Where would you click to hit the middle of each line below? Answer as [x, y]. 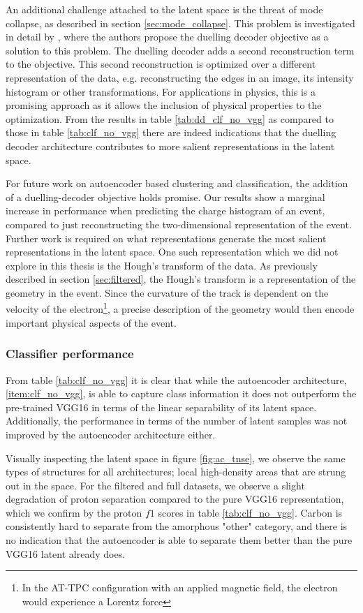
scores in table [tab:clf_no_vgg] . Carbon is [250, 512]
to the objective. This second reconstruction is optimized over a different [161, 64]
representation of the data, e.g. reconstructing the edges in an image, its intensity [180, 77]
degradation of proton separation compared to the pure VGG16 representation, [175, 499]
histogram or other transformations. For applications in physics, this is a [161, 91]
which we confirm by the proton [74, 512]
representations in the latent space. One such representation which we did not [172, 252]
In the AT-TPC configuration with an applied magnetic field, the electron [180, 588]
